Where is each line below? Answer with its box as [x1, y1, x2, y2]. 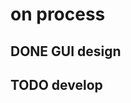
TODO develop [10, 76, 103, 93]
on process [10, 3, 106, 26]
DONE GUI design [10, 43, 122, 60]
